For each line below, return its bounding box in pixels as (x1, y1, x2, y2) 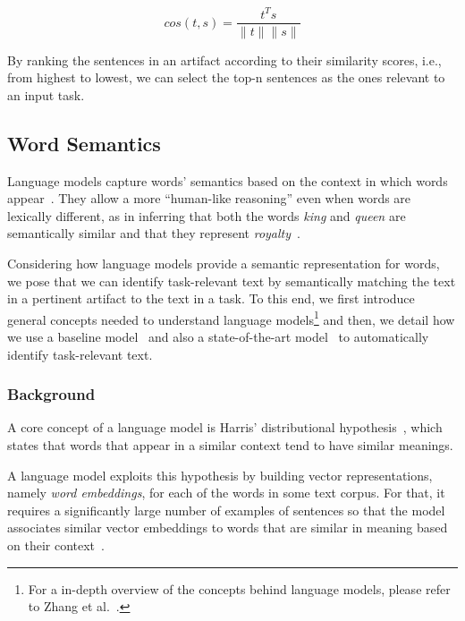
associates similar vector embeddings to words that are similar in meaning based (7, 518, 448, 537)
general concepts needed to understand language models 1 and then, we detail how (7, 307, 455, 328)
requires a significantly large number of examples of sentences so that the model (7, 500, 445, 519)
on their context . (7, 535, 105, 554)
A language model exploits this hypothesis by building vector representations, (7, 465, 433, 484)
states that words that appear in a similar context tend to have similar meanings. (7, 435, 453, 454)
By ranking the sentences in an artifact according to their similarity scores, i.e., (7, 50, 442, 69)
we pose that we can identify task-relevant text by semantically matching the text (7, 271, 456, 290)
